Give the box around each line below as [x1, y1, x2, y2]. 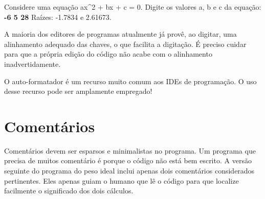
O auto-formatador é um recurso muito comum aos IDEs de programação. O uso [4, 76, 257, 86]
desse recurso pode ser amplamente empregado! [4, 86, 152, 96]
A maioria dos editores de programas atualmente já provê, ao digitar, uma [4, 29, 237, 39]
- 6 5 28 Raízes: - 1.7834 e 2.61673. [4, 11, 112, 22]
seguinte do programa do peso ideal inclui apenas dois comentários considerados [4, 165, 255, 176]
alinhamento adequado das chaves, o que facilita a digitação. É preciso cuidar [4, 38, 247, 49]
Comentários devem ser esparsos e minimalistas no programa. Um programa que [4, 145, 256, 156]
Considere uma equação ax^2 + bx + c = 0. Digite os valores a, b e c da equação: [4, 2, 261, 12]
